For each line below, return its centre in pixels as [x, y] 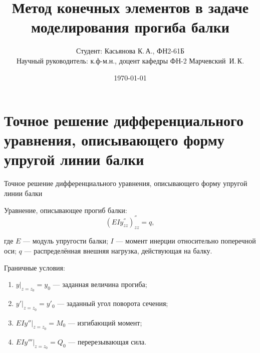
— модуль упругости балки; [66, 241]
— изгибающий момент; [105, 322]
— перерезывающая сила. [107, 341]
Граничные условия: [35, 267]
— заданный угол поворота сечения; [113, 303]
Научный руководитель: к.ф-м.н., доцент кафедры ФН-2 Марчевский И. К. [130, 60]
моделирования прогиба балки [130, 27]
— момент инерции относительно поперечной [186, 241]
